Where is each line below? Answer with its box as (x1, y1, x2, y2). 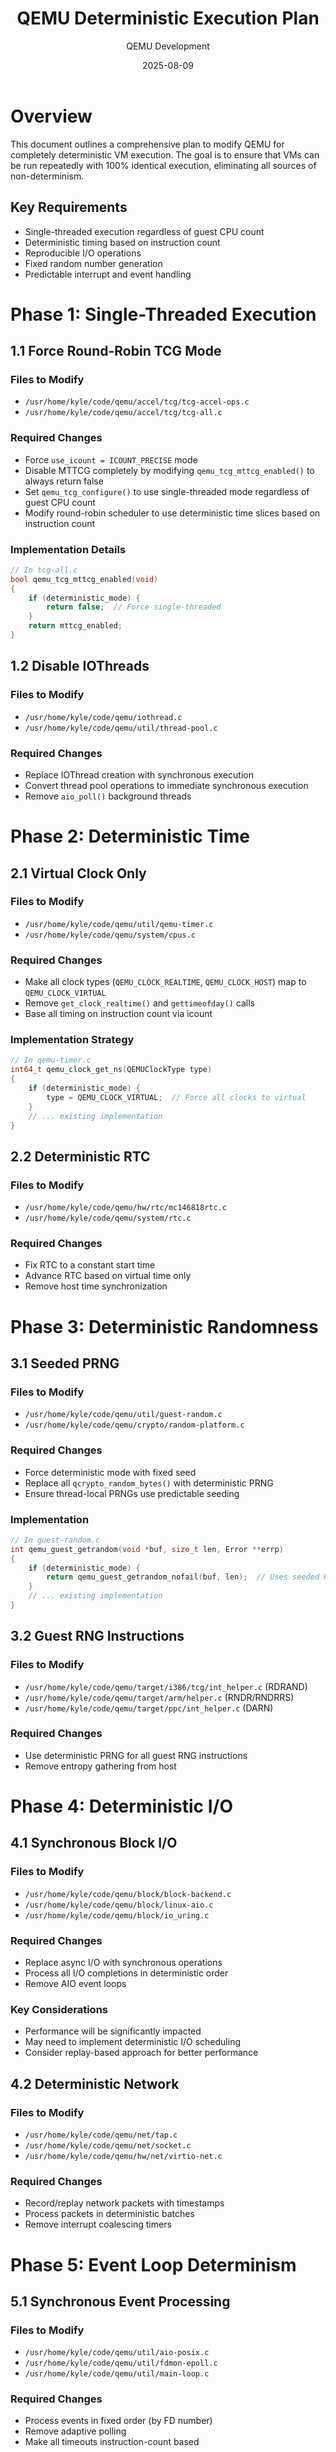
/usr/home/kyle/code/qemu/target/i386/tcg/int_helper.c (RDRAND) (24, 1680, 308, 1692)
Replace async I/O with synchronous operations (24, 1957, 223, 1969)
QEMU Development (126, 40, 210, 52)
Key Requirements (10, 199, 128, 216)
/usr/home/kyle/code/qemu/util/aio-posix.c (24, 2348, 210, 2358)
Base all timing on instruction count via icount (24, 1008, 213, 1020)
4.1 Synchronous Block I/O (10, 1835, 178, 1852)
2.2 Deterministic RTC (10, 1148, 151, 1165)
